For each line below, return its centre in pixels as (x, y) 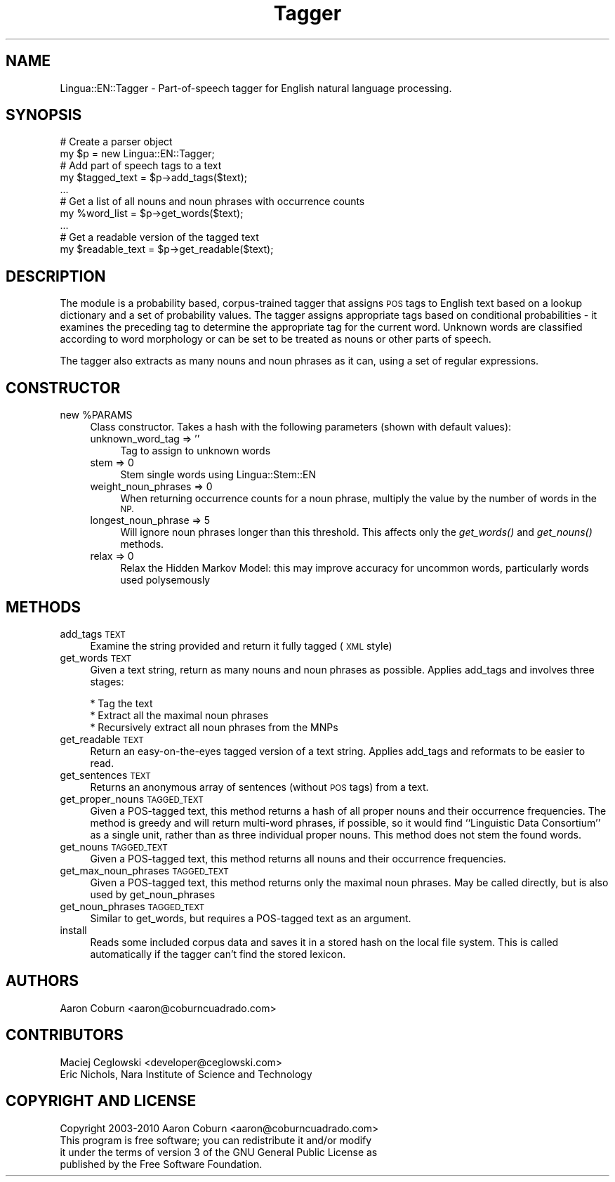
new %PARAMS (96, 415)
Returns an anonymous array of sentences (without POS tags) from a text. (259, 787)
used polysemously (165, 580)
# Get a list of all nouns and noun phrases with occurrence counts (212, 202)
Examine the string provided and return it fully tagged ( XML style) (241, 645)
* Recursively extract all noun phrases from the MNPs (214, 727)
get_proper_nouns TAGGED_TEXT (132, 799)
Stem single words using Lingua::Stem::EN (218, 475)
